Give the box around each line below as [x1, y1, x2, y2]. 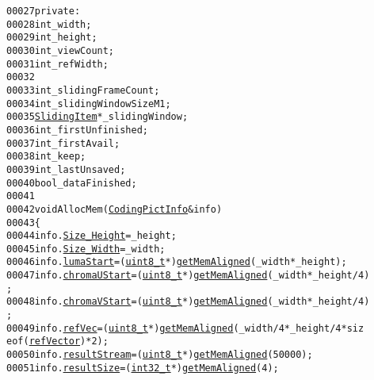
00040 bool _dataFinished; [6, 177, 137, 189]
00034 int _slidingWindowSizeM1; [6, 98, 171, 109]
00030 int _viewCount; [6, 44, 115, 56]
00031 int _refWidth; [6, 58, 109, 70]
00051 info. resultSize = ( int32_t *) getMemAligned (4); [6, 362, 279, 374]
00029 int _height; [6, 32, 97, 44]
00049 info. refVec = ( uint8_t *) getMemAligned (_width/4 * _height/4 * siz [6, 322, 364, 334]
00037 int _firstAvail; [6, 137, 120, 149]
